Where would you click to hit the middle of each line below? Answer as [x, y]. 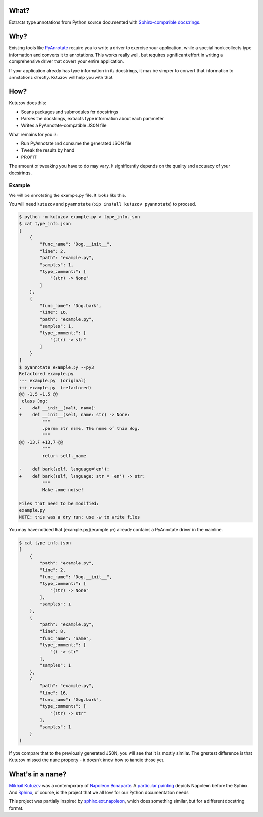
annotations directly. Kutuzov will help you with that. [61, 77]
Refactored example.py [46, 374]
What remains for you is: [34, 135]
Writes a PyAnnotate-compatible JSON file [64, 126]
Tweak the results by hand [48, 150]
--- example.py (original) [53, 381]
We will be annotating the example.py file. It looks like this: [68, 195]
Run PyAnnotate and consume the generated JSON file [76, 143]
